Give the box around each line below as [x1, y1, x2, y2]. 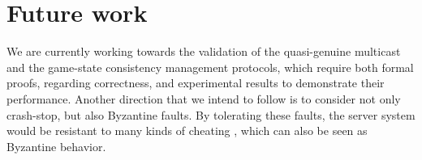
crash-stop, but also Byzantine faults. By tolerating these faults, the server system [6, 106, 416, 123]
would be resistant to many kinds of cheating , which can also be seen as [6, 122, 368, 139]
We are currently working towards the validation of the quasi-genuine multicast [6, 43, 401, 60]
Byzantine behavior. [6, 137, 106, 154]
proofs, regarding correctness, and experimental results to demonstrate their [6, 74, 385, 91]
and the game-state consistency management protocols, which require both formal [6, 58, 414, 75]
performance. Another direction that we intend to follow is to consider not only [6, 90, 401, 107]
